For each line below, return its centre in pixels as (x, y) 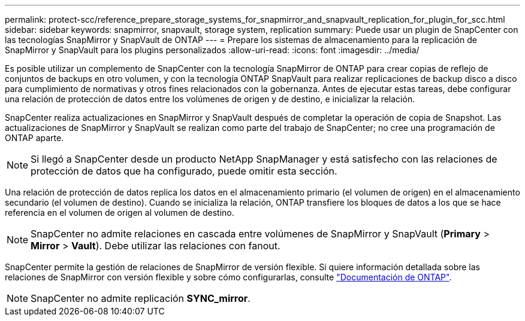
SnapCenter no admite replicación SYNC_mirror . (141, 298)
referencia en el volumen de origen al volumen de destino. (120, 213)
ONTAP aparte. (34, 138)
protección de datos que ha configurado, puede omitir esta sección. (184, 171)
